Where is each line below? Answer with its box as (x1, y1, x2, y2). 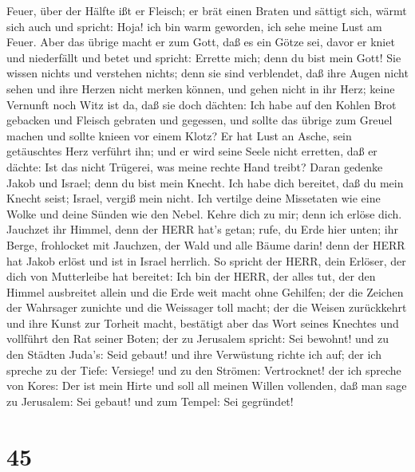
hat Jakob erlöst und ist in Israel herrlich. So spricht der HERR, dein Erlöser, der (6, 252, 406, 269)
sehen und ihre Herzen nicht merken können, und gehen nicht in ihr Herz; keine (6, 80, 395, 96)
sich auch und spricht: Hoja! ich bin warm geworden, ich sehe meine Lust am (6, 18, 382, 34)
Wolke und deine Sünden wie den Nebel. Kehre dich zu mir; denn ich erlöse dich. (6, 205, 402, 222)
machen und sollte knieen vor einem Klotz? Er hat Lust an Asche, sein (6, 127, 352, 144)
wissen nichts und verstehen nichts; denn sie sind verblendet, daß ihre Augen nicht (6, 65, 409, 81)
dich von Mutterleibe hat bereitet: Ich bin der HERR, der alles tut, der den (6, 268, 376, 285)
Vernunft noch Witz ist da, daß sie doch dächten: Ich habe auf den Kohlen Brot (6, 96, 397, 112)
